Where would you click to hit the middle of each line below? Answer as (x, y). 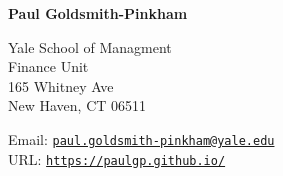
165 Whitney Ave (61, 85)
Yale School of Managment (90, 46)
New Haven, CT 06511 (77, 105)
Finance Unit (48, 66)
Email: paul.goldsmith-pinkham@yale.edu (141, 138)
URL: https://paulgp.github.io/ (117, 158)
